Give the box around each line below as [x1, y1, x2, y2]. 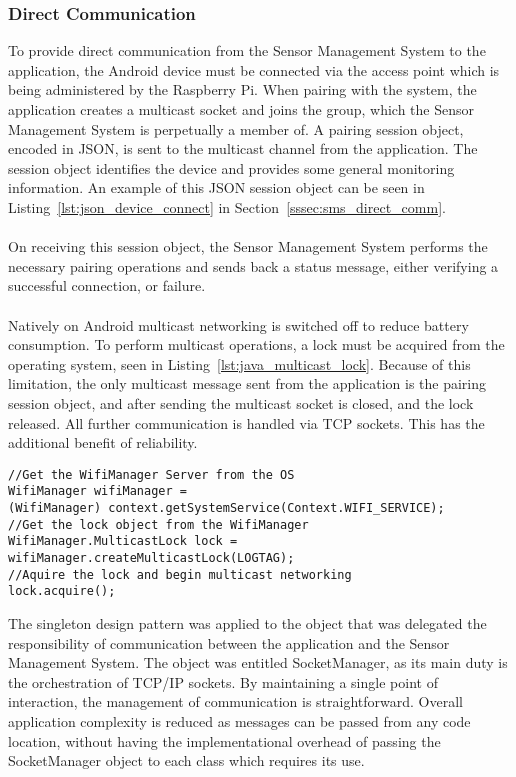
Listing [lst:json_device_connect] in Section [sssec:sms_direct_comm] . [8, 196, 446, 217]
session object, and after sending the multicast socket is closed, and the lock [8, 392, 474, 413]
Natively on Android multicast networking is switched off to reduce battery [8, 314, 469, 335]
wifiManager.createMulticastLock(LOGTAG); [8, 550, 295, 565]
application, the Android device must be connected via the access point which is [8, 59, 500, 80]
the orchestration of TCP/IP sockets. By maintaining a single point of [8, 671, 438, 692]
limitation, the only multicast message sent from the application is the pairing [8, 373, 487, 394]
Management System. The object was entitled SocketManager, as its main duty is [8, 652, 508, 673]
